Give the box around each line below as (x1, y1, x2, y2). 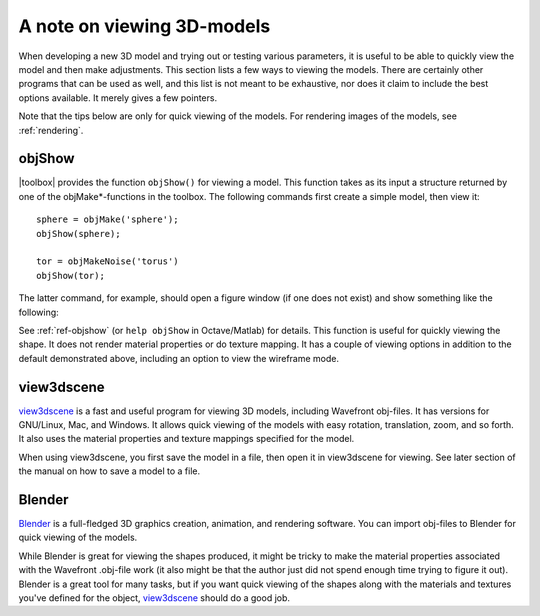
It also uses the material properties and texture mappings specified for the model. (18, 433, 355, 445)
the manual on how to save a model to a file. (18, 465, 201, 477)
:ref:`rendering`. (18, 124, 84, 136)
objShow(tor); (36, 270, 105, 281)
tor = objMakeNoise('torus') (36, 256, 179, 267)
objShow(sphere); (36, 228, 121, 239)
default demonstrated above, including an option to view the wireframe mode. (18, 352, 340, 364)
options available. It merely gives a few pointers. (18, 91, 218, 104)
